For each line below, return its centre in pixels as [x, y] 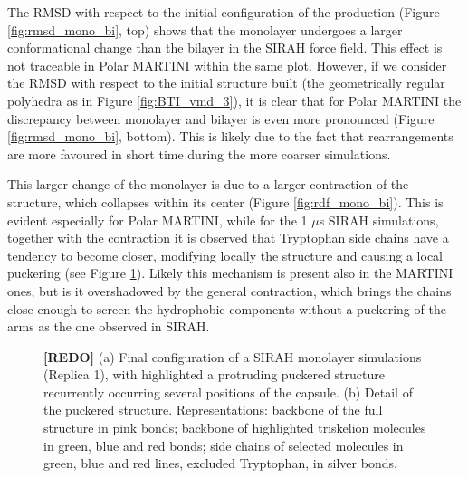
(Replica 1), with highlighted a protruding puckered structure [214, 374]
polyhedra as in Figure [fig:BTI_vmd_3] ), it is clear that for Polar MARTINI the [234, 100]
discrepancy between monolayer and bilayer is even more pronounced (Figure [221, 118]
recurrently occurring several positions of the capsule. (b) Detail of [228, 392]
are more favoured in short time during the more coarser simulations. [199, 153]
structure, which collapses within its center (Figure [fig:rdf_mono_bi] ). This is [225, 201]
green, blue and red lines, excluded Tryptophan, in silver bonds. [220, 463]
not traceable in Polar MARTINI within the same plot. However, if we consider [227, 65]
